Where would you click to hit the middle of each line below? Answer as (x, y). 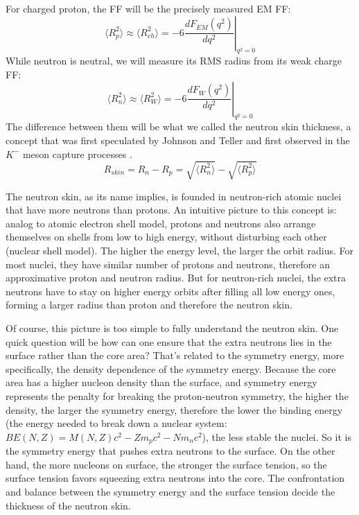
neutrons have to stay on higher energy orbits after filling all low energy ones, (170, 291)
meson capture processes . (77, 154)
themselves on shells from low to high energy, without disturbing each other (166, 237)
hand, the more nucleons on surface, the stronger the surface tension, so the (166, 464)
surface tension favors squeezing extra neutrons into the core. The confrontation (175, 478)
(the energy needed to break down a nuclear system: (116, 423)
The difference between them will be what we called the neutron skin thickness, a (178, 126)
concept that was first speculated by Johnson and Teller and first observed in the (178, 140)
